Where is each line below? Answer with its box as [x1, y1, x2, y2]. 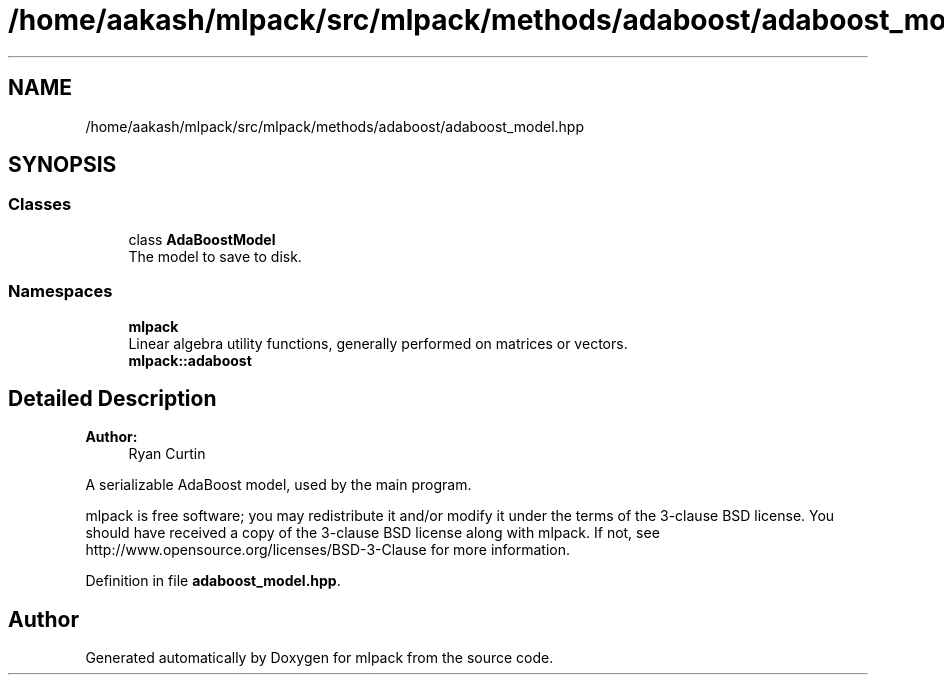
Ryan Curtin [128, 445, 206, 463]
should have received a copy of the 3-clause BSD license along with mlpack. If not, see [85, 524, 660, 542]
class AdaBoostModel [128, 230, 276, 248]
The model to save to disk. [128, 247, 302, 265]
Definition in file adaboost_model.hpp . [85, 572, 341, 590]
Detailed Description [8, 385, 217, 411]
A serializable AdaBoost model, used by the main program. [85, 476, 472, 494]
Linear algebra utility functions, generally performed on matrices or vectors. [128, 334, 628, 352]
